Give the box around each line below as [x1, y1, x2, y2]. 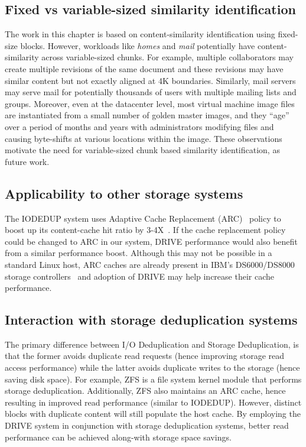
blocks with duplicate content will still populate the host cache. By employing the [5, 407, 301, 420]
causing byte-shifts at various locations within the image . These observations [5, 132, 282, 144]
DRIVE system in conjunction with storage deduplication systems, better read [5, 419, 289, 432]
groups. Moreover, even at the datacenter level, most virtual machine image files [5, 97, 295, 109]
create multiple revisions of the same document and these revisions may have [5, 62, 284, 74]
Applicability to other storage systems [5, 184, 243, 202]
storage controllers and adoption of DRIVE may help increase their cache [5, 270, 274, 282]
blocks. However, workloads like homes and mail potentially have [20, 39, 255, 51]
